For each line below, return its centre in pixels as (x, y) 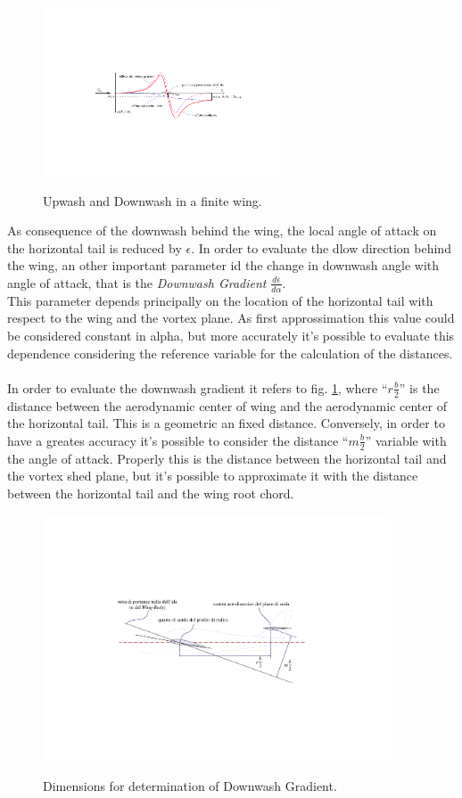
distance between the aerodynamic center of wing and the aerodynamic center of (227, 405)
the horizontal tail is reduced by (95, 247)
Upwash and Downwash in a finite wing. (153, 200)
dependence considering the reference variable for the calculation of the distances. (230, 353)
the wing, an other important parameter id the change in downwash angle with (223, 265)
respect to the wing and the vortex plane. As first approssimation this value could (231, 318)
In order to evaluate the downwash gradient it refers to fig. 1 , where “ (198, 387)
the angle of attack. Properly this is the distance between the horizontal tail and (227, 458)
